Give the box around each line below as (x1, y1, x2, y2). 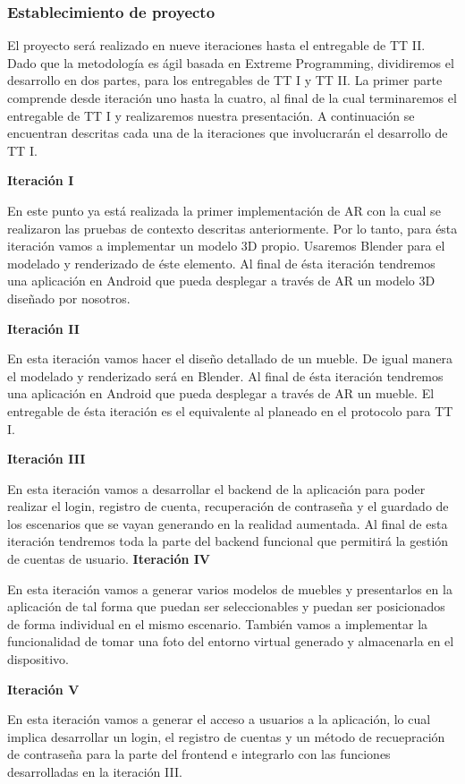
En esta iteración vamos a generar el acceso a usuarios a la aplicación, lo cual (7, 710, 431, 729)
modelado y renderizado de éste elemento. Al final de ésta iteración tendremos (7, 253, 435, 272)
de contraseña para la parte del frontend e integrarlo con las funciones (7, 745, 391, 763)
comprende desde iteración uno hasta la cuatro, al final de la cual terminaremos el (7, 89, 457, 107)
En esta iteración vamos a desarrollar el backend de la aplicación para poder (7, 479, 426, 498)
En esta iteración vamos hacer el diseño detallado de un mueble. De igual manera (7, 349, 453, 368)
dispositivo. (7, 650, 70, 669)
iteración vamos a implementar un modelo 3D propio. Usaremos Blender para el (7, 236, 445, 255)
